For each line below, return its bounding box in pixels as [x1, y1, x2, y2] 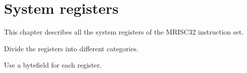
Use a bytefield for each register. [4, 60, 102, 70]
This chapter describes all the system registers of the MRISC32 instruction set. [4, 27, 244, 37]
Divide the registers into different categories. [4, 43, 139, 53]
